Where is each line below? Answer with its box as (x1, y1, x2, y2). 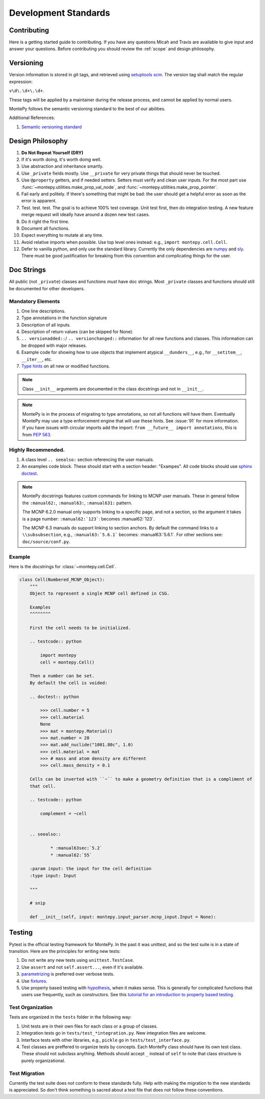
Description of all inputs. (21, 322, 71, 328)
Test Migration (9, 1070, 45, 1077)
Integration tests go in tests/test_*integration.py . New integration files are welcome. (21, 1030, 207, 1036)
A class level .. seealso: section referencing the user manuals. (21, 457, 154, 462)
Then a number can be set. (29, 673, 95, 679)
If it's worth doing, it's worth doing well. (21, 156, 102, 162)
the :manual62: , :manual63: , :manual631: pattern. (22, 500, 132, 506)
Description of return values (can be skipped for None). (21, 329, 133, 335)
